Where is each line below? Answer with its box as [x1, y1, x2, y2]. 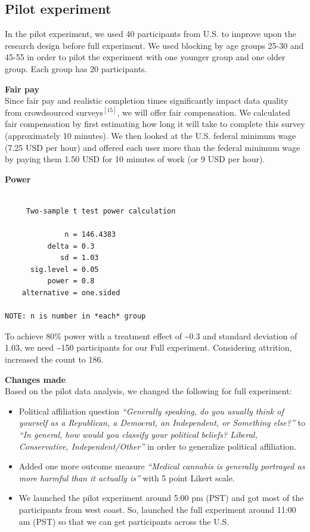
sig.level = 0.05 [30, 265, 99, 274]
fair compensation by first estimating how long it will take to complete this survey [5, 117, 305, 130]
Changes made [5, 373, 66, 385]
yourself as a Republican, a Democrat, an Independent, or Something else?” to [18, 416, 305, 429]
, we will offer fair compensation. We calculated [117, 106, 290, 118]
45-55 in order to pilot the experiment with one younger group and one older [5, 51, 286, 63]
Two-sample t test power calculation [26, 206, 176, 215]
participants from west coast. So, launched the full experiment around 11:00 [18, 503, 296, 515]
